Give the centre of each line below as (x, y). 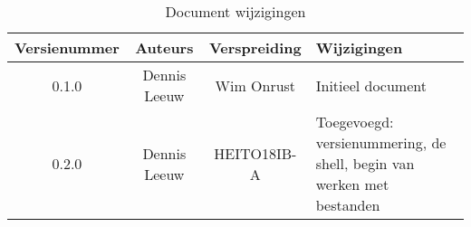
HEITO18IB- (255, 153)
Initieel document (371, 85)
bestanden (348, 205)
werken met (352, 184)
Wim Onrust (255, 85)
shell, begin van (365, 163)
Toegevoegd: (355, 122)
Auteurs (164, 47)
